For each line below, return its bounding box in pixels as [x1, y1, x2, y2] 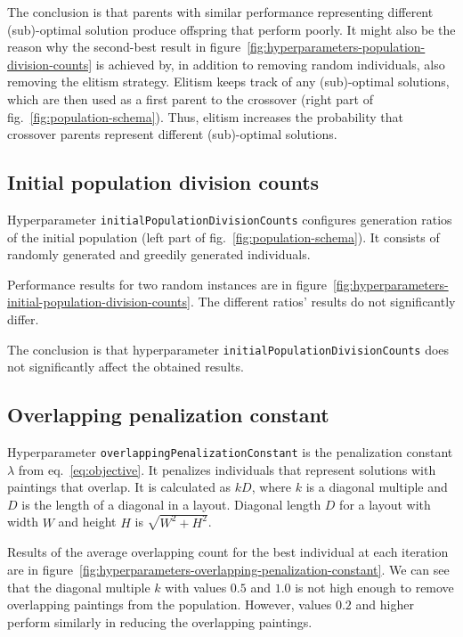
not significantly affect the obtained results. [7, 357, 244, 376]
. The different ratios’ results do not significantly [190, 292, 456, 311]
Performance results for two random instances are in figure [7, 274, 327, 293]
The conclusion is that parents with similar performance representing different [7, 3, 434, 20]
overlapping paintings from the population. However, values [7, 595, 332, 614]
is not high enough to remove [295, 577, 454, 596]
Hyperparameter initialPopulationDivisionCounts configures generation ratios [7, 209, 452, 228]
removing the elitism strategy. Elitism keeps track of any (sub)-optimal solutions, [7, 72, 450, 91]
